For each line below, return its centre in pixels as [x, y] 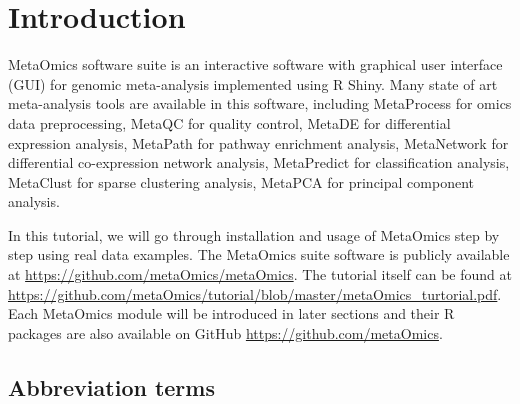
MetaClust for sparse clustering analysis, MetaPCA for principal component [241, 181]
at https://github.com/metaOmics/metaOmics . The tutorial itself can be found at [260, 274]
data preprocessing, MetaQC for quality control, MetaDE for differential [229, 122]
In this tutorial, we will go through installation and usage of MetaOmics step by [254, 234]
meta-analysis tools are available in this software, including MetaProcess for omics [260, 103]
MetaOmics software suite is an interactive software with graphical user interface [255, 64]
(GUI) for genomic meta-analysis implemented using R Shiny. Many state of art [253, 83]
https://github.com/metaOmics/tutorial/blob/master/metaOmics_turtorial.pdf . [255, 293]
